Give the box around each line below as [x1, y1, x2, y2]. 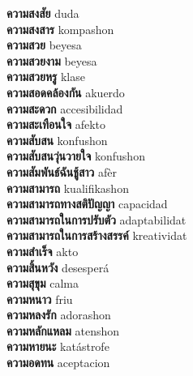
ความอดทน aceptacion [6, 354, 110, 371]
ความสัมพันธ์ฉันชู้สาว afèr [6, 163, 117, 180]
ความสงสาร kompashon [6, 20, 114, 37]
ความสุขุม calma [6, 275, 79, 292]
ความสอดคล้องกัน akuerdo [6, 83, 125, 100]
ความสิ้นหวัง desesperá [6, 258, 109, 276]
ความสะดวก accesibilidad [6, 100, 123, 117]
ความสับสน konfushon [6, 131, 108, 148]
